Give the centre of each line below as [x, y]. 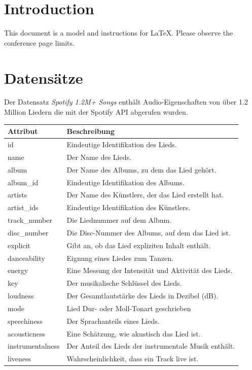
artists [17, 195]
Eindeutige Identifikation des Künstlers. [129, 207]
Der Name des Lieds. [99, 157]
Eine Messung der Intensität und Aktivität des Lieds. [150, 270]
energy [18, 270]
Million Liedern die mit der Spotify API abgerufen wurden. [96, 112]
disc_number [28, 232]
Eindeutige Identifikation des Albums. [125, 182]
